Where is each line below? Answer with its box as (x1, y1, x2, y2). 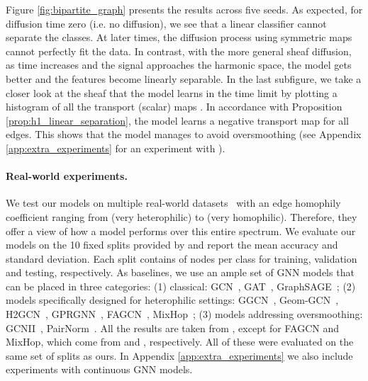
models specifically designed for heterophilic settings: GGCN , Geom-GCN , (6, 292, 339, 307)
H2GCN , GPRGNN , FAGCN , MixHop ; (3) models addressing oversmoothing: (6, 307, 363, 322)
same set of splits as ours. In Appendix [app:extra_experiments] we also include (6, 348, 353, 363)
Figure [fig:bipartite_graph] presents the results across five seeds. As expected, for (6, 2, 363, 16)
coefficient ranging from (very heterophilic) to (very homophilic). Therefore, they (6, 209, 357, 224)
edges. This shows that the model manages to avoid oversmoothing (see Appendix (6, 127, 362, 142)
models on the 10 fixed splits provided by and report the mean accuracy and (6, 237, 338, 252)
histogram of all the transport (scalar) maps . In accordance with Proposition (6, 99, 342, 114)
